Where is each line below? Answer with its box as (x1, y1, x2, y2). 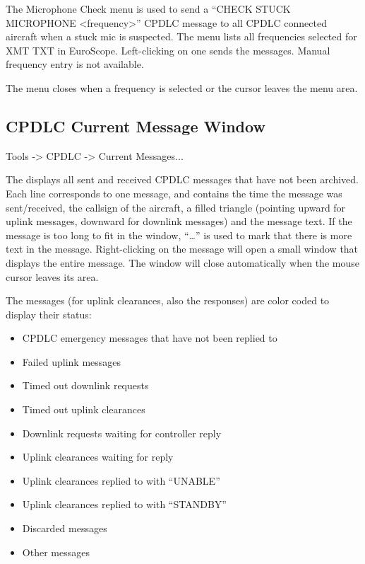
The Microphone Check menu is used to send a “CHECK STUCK (6, 1, 291, 16)
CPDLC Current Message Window (6, 115, 265, 137)
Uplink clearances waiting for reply (22, 449, 174, 464)
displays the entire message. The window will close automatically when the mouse (6, 255, 359, 270)
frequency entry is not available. (6, 57, 144, 71)
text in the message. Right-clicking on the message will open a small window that (6, 241, 359, 256)
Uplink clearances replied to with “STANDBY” (22, 497, 227, 512)
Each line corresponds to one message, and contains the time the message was (6, 185, 342, 200)
